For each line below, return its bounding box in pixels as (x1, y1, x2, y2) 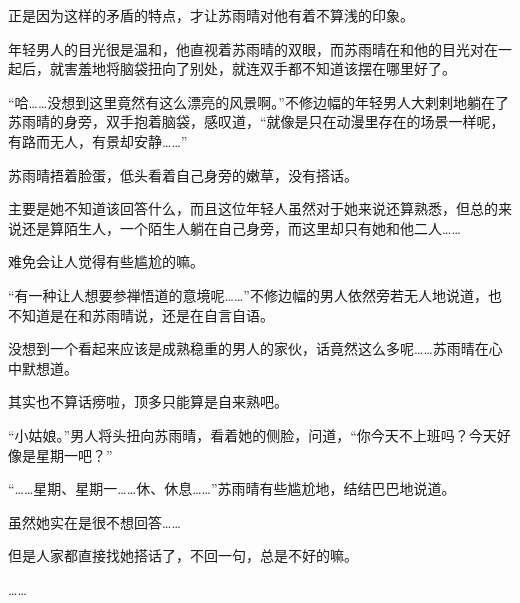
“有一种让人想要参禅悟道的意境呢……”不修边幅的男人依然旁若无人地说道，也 (8, 284, 502, 305)
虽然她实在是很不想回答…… (8, 511, 181, 532)
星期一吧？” (35, 444, 113, 465)
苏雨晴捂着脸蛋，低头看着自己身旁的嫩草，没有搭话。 (8, 164, 358, 185)
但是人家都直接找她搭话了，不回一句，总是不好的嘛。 (8, 545, 358, 566)
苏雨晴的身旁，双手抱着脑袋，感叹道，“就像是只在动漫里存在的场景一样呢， (8, 111, 505, 132)
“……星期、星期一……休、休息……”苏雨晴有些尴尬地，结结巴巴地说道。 (8, 478, 456, 499)
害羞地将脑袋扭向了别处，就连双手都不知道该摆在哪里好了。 (63, 58, 456, 79)
